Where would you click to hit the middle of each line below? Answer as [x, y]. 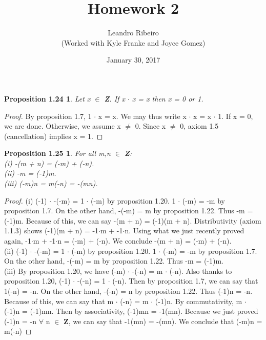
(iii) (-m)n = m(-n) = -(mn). [51, 183]
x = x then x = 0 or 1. [168, 98]
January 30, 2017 [133, 60]
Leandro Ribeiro [133, 33]
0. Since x [150, 126]
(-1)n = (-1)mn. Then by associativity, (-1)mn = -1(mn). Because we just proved [131, 311]
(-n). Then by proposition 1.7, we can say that [185, 281]
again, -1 [18, 241]
